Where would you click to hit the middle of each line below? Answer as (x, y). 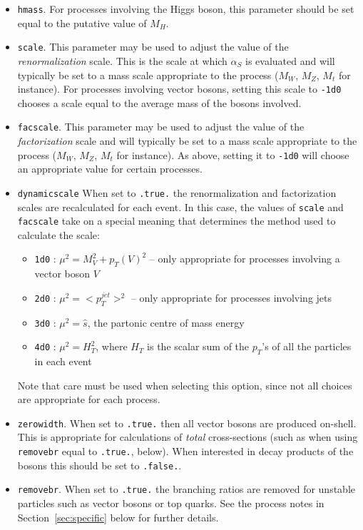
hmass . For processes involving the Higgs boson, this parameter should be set (186, 9)
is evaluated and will (290, 60)
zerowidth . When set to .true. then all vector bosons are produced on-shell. (187, 423)
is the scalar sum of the (198, 346)
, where (112, 346)
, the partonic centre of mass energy (166, 322)
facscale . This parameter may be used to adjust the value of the (161, 127)
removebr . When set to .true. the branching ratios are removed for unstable (186, 489)
